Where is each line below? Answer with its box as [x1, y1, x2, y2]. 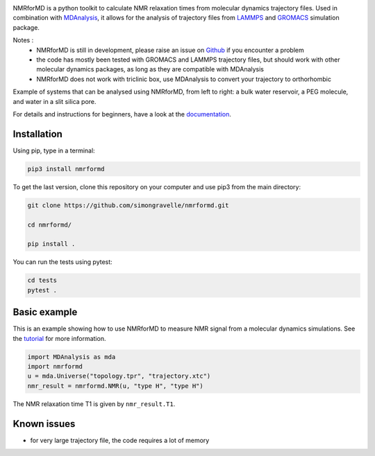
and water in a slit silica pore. [12, 97, 97, 105]
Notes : [12, 36, 34, 44]
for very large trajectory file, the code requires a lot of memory [30, 436, 210, 444]
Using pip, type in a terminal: [12, 146, 95, 155]
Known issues [12, 418, 76, 430]
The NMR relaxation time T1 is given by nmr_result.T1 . [12, 399, 176, 408]
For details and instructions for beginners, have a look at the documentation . [12, 109, 232, 118]
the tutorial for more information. [12, 334, 106, 342]
